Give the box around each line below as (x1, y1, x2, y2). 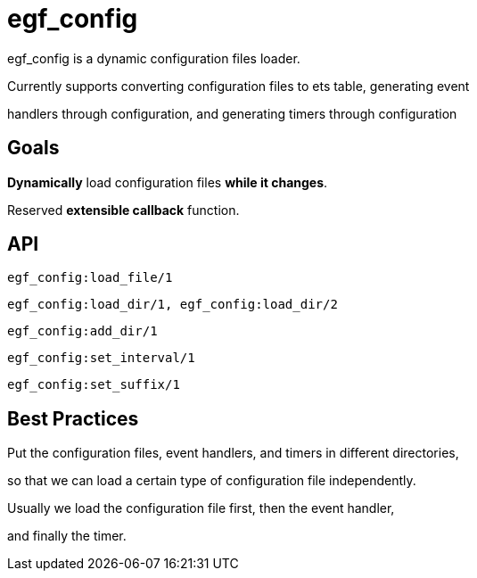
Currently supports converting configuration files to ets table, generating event (7, 78, 470, 94)
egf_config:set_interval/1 (7, 351, 195, 366)
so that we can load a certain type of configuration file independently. (7, 473, 416, 489)
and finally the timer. (7, 528, 127, 544)
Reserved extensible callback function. (7, 202, 240, 218)
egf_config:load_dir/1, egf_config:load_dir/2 (7, 297, 338, 312)
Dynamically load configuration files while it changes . (7, 174, 328, 190)
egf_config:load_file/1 (7, 270, 173, 285)
